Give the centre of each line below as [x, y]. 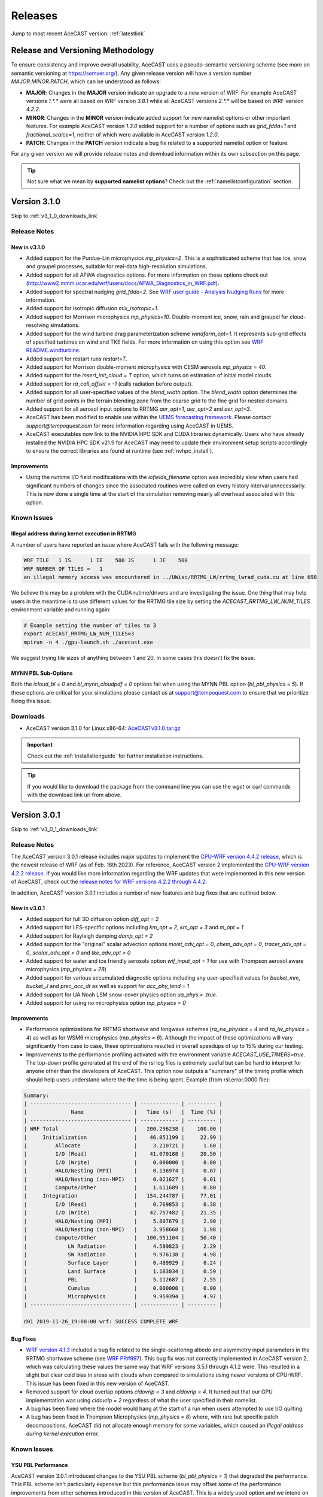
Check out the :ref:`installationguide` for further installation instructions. [115, 756]
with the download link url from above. [74, 795]
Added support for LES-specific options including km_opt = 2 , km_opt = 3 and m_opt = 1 [135, 928]
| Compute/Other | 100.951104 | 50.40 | [123, 1238]
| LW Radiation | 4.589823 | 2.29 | [123, 1246]
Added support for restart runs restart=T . [77, 359]
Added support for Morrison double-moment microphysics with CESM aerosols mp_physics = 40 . [147, 367]
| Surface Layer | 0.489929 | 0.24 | [123, 1263]
